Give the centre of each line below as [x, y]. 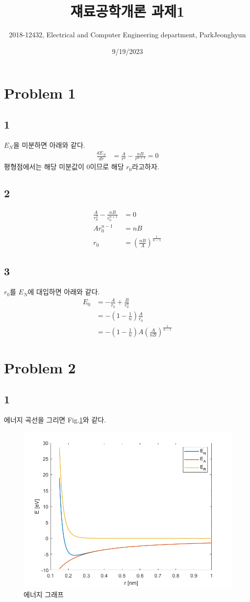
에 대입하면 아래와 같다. [64, 292]
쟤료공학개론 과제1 [127, 11]
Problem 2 [40, 368]
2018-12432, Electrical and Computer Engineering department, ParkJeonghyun [127, 35]
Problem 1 [40, 93]
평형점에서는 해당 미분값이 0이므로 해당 [64, 167]
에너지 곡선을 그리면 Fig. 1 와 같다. [55, 419]
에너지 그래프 [44, 594]
